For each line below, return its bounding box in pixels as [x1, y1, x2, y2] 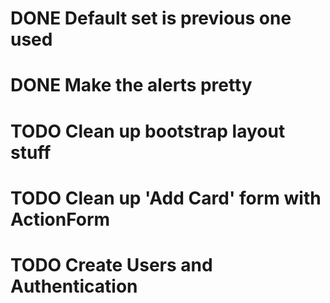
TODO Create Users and [10, 253, 213, 276]
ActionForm [10, 208, 111, 231]
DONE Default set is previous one [10, 7, 292, 30]
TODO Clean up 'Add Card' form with [10, 187, 322, 209]
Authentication [10, 275, 138, 297]
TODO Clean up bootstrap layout [10, 120, 286, 142]
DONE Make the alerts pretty [10, 74, 253, 97]
